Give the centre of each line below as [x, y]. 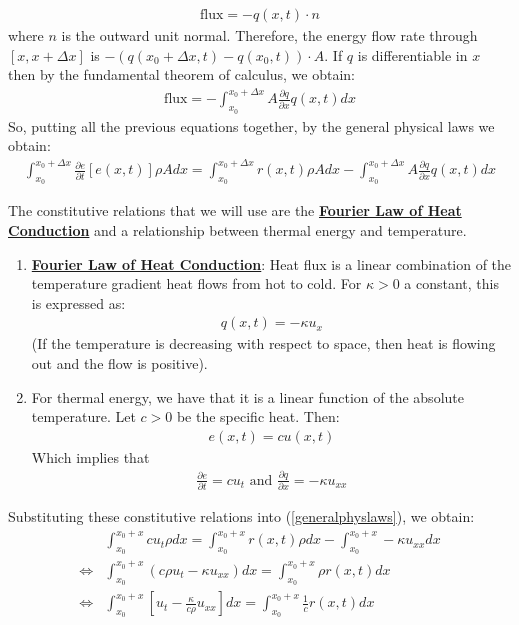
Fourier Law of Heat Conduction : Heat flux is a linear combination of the [271, 263]
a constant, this [451, 283]
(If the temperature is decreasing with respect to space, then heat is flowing [263, 343]
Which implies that [90, 456]
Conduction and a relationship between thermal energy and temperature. [237, 230]
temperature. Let [83, 416]
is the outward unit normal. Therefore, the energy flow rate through [269, 35]
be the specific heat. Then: [258, 416]
